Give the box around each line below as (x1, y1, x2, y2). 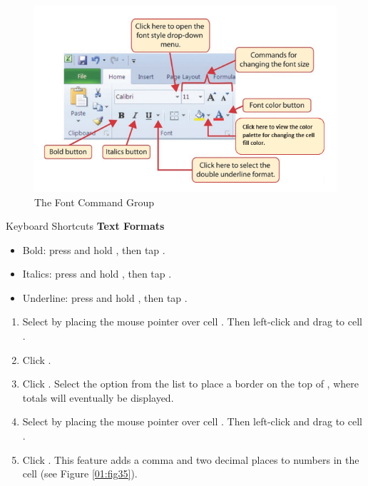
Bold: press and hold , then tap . (22, 242, 165, 257)
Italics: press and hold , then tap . (22, 266, 172, 281)
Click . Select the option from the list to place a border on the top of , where (22, 376, 359, 391)
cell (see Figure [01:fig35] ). (22, 466, 138, 481)
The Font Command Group (34, 194, 154, 209)
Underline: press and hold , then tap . (22, 290, 188, 305)
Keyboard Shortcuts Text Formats (6, 218, 165, 233)
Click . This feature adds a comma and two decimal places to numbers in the (22, 452, 359, 467)
